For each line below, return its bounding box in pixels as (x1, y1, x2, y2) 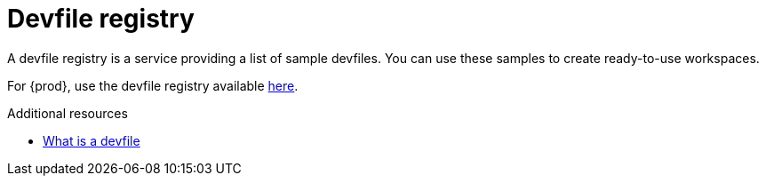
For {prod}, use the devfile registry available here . (7, 77, 299, 93)
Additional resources (7, 105, 128, 121)
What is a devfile (43, 132, 140, 148)
